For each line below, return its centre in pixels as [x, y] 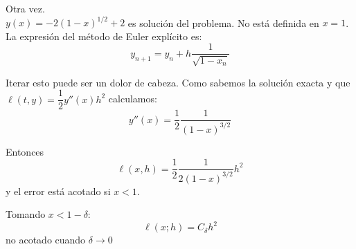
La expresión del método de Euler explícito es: [104, 36]
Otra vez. [25, 8]
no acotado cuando [46, 240]
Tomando [26, 214]
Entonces [25, 151]
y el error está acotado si [58, 191]
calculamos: [133, 99]
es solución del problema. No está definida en [223, 22]
